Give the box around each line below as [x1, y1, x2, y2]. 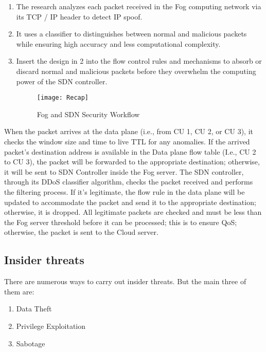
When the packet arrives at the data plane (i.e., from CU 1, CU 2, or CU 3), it [4, 126, 253, 137]
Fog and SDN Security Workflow [37, 108, 140, 119]
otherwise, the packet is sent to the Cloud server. [4, 227, 158, 237]
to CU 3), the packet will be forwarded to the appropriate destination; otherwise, [4, 156, 260, 167]
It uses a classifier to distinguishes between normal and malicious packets [16, 28, 247, 39]
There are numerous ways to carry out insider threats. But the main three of [4, 276, 246, 287]
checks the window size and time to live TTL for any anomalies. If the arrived [4, 136, 250, 146]
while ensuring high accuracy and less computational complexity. [16, 38, 221, 49]
